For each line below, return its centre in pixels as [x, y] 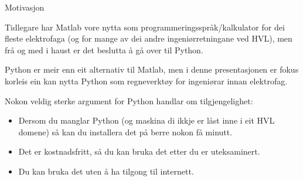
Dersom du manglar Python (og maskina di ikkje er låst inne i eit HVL [147, 120]
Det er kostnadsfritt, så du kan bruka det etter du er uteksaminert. [139, 151]
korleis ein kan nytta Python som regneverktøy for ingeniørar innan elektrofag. [146, 81]
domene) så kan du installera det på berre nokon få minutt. [125, 132]
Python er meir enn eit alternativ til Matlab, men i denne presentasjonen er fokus [152, 69]
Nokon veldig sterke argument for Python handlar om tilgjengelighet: [129, 100]
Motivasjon [25, 7]
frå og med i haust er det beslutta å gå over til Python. [104, 49]
